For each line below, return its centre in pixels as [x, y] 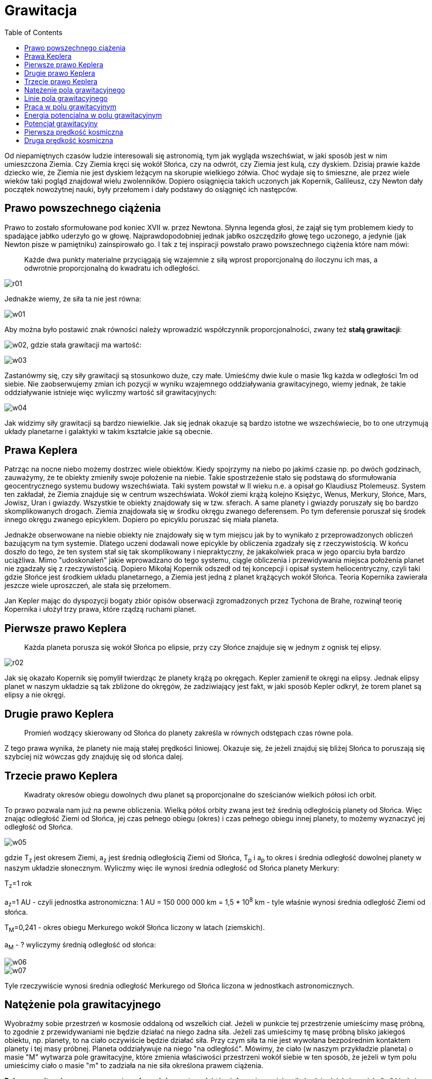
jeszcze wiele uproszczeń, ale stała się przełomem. [88, 586]
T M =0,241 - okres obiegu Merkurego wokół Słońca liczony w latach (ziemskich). [135, 928]
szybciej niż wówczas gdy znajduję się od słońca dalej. [94, 757]
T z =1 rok [18, 884]
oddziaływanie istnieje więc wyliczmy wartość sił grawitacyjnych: [111, 392]
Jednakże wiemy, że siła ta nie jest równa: [73, 298]
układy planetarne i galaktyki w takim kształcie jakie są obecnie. [108, 431]
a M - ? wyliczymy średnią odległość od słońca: [80, 945]
